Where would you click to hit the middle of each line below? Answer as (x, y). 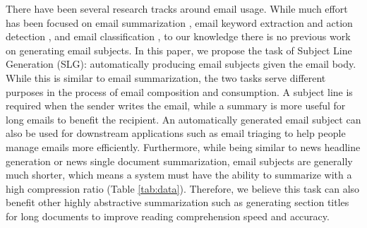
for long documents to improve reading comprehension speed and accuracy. (168, 216)
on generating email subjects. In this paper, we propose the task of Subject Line (179, 50)
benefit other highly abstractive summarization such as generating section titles (178, 202)
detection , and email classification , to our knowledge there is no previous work (178, 36)
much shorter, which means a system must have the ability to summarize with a (179, 175)
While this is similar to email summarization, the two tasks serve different (166, 77)
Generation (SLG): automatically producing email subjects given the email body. (181, 64)
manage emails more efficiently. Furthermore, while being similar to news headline (183, 146)
